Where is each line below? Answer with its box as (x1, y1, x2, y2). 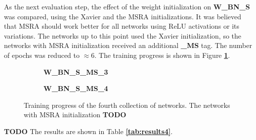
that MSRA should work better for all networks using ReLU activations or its (4, 21, 239, 31)
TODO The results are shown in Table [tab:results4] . (4, 126, 173, 136)
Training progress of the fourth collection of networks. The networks (24, 99, 230, 110)
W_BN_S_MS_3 (43, 66, 108, 77)
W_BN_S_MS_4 (43, 83, 108, 93)
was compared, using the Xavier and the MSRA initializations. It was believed (4, 11, 242, 21)
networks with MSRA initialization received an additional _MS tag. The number (4, 40, 252, 50)
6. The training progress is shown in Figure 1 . (91, 49, 230, 60)
